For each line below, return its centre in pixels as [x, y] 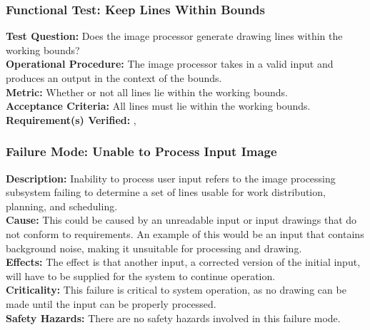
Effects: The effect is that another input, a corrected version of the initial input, [183, 262]
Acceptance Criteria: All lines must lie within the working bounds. [158, 106]
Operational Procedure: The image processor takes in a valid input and [170, 64]
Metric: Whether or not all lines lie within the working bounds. [147, 92]
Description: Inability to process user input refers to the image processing [171, 178]
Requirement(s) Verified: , [71, 119]
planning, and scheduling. [62, 206]
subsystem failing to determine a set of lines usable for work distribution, [166, 192]
